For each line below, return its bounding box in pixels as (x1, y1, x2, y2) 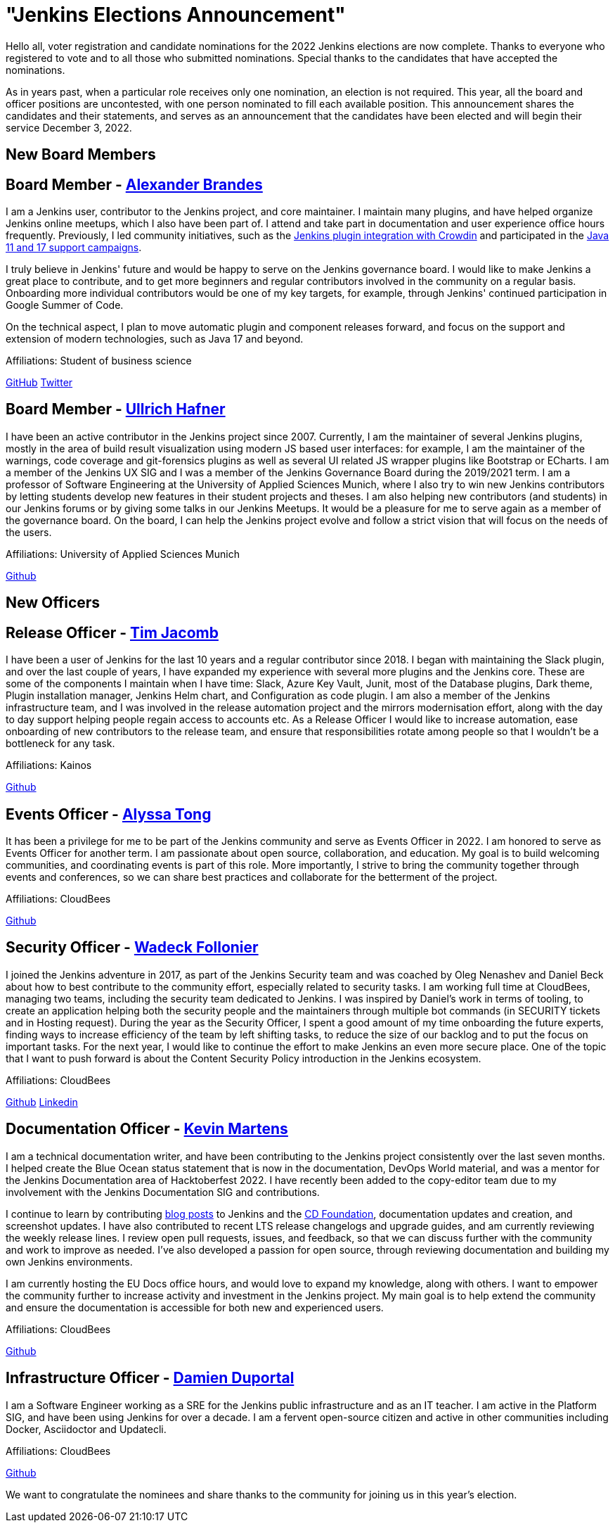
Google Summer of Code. (6, 299, 124, 312)
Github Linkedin (6, 1095, 78, 1108)
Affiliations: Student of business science (6, 355, 192, 367)
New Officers (6, 594, 101, 612)
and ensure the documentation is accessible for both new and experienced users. (6, 1301, 384, 1313)
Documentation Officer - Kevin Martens (6, 1120, 288, 1138)
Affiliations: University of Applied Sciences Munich (6, 547, 240, 560)
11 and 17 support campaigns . (6, 241, 142, 254)
